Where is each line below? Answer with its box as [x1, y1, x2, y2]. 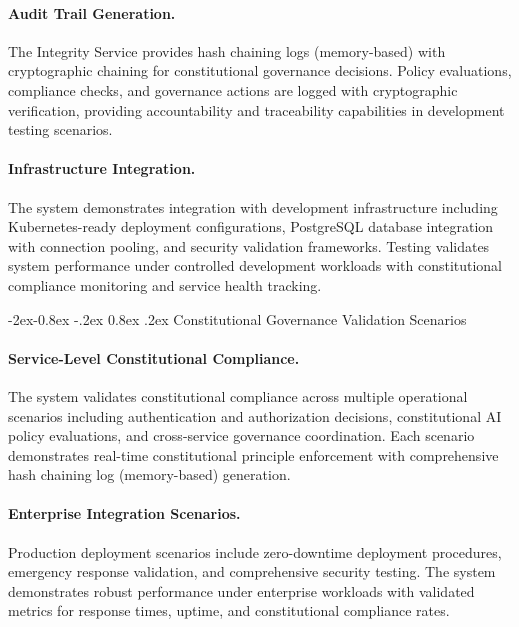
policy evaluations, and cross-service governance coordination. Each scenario [8, 425, 475, 446]
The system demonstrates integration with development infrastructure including [8, 196, 498, 217]
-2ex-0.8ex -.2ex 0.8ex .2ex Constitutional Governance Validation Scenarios [8, 308, 467, 329]
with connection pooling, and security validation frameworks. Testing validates [8, 235, 490, 256]
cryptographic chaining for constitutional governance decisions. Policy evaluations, [8, 60, 512, 81]
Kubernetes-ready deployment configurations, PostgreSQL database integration [8, 216, 494, 237]
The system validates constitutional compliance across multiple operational [8, 385, 468, 406]
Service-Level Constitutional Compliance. [8, 347, 300, 368]
